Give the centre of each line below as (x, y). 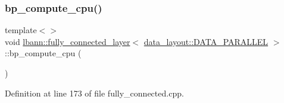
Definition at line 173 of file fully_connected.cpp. (94, 93)
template (21, 30)
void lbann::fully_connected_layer (68, 41)
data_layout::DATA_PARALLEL (206, 41)
